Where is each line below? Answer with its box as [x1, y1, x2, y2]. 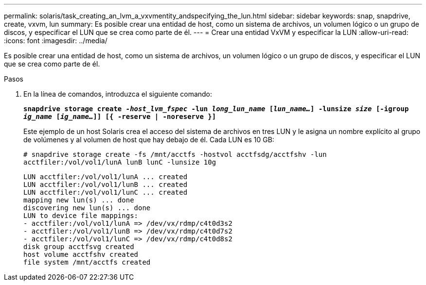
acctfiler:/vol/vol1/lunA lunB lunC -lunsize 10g [23, 158, 216, 166]
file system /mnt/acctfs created [23, 258, 151, 266]
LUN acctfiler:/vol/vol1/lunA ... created [23, 173, 188, 181]
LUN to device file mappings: [23, 212, 139, 219]
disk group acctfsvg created [23, 243, 134, 251]
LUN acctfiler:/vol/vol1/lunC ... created [23, 188, 188, 196]
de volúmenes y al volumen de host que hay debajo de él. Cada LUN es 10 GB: [23, 135, 274, 144]
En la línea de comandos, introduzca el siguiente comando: [23, 90, 213, 98]
